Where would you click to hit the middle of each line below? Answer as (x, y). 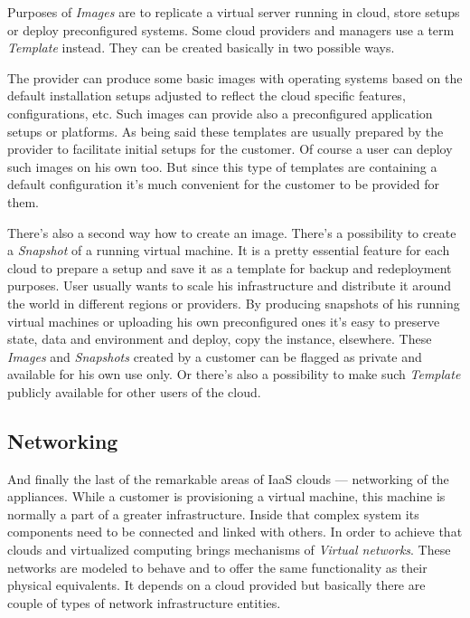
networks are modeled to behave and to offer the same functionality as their (217, 567)
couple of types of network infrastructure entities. (144, 602)
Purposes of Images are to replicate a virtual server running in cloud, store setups (234, 12)
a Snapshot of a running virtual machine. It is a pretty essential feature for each (229, 250)
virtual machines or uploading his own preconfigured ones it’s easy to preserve (224, 321)
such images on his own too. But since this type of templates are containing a (222, 166)
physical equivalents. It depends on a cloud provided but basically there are (216, 585)
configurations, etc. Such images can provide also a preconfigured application (220, 113)
